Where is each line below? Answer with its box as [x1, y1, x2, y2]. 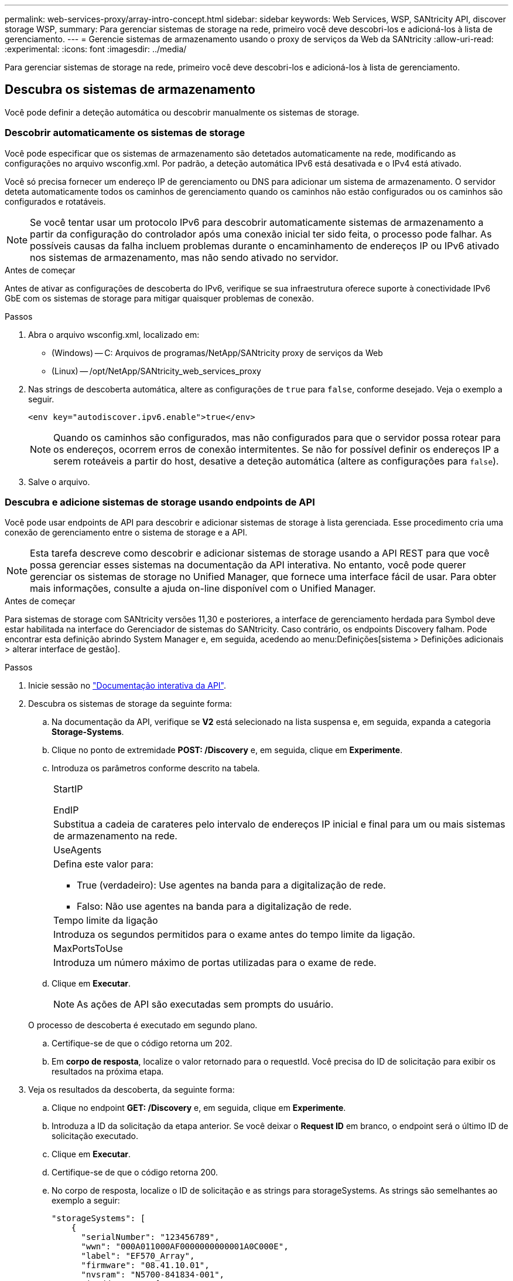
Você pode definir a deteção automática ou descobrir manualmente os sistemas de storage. [5, 107, 360, 117]
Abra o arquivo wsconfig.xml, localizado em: [28, 329, 200, 340]
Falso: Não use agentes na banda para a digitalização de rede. [77, 900, 352, 913]
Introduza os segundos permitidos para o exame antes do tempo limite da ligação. [53, 928, 415, 941]
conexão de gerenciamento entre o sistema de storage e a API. [5, 527, 248, 538]
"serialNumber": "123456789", [81, 1232, 220, 1242]
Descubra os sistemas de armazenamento [5, 82, 255, 97]
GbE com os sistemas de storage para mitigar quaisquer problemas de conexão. [5, 293, 314, 303]
